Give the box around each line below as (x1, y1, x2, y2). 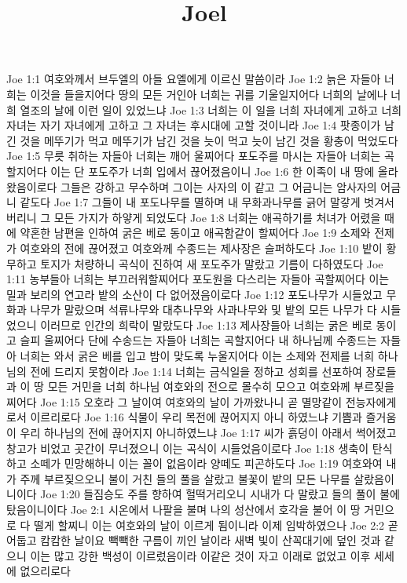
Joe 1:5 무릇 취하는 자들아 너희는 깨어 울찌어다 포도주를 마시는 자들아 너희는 (6, 148, 381, 164)
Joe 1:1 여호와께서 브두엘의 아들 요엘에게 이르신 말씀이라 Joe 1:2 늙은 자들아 (6, 71, 381, 87)
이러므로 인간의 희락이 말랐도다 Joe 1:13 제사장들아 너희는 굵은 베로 (40, 316, 372, 333)
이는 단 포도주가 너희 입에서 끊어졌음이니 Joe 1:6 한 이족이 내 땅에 (50, 162, 375, 179)
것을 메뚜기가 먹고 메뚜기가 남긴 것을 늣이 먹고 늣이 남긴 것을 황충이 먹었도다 (20, 132, 398, 148)
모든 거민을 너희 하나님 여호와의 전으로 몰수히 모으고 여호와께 (47, 378, 350, 395)
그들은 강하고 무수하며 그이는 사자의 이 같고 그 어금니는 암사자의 (60, 178, 377, 195)
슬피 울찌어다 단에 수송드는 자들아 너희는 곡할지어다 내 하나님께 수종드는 (20, 332, 377, 348)
